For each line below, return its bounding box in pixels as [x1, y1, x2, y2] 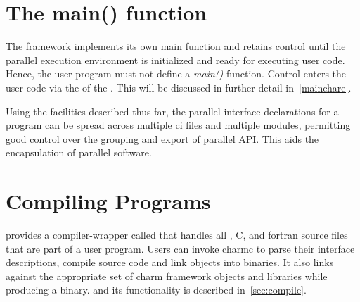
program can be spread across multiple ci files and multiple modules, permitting [6, 118, 351, 132]
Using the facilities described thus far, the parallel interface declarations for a [6, 103, 339, 118]
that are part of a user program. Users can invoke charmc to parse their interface [6, 241, 355, 256]
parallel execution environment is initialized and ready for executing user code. [6, 52, 345, 67]
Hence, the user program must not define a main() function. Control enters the [6, 66, 347, 81]
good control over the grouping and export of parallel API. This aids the [6, 131, 319, 146]
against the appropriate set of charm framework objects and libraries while [6, 268, 328, 283]
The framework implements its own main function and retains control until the [6, 39, 346, 54]
